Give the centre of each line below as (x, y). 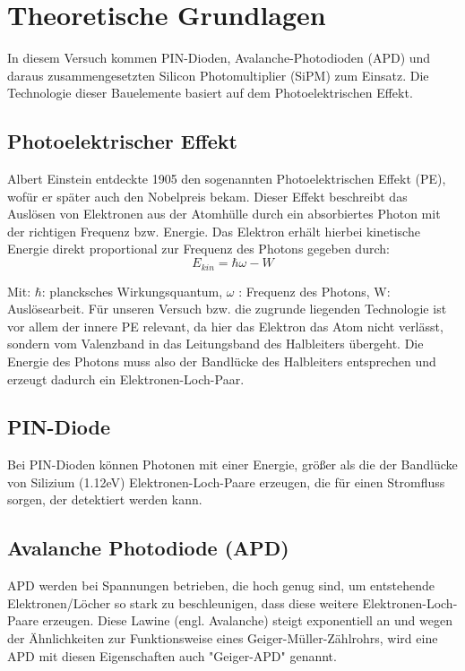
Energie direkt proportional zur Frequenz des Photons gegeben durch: (198, 249)
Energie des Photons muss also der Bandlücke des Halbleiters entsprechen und (222, 361)
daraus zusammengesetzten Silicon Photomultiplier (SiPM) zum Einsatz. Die (218, 75)
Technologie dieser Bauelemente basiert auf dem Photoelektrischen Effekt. (210, 93)
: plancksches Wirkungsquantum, (132, 291)
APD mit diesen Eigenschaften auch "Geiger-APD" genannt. (172, 655)
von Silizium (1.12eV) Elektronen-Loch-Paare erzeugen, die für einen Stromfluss (226, 482)
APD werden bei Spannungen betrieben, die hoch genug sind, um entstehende (221, 585)
